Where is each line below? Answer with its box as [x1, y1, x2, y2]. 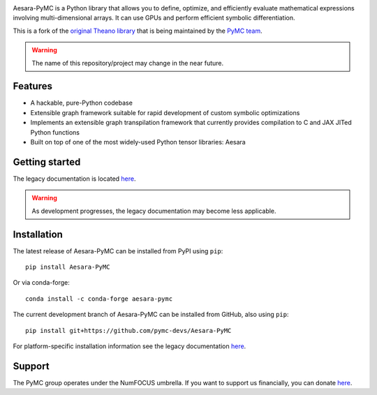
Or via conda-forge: [13, 278, 70, 287]
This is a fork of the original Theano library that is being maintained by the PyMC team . [13, 27, 263, 35]
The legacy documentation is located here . [13, 174, 136, 183]
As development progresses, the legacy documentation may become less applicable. [31, 207, 276, 215]
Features [13, 80, 52, 92]
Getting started [13, 156, 81, 167]
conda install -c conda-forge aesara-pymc [25, 295, 173, 303]
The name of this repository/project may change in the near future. [31, 59, 224, 67]
